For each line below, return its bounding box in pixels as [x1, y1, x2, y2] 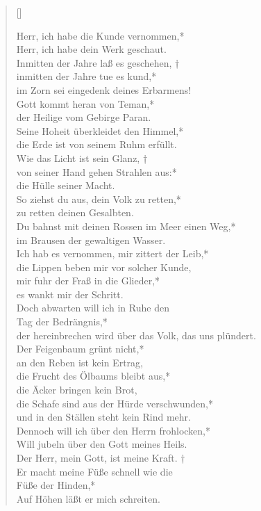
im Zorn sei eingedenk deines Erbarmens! [16, 82, 192, 97]
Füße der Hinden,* [16, 478, 96, 492]
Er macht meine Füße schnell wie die [16, 464, 173, 478]
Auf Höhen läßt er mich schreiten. [16, 491, 160, 505]
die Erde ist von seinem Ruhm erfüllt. [16, 137, 177, 152]
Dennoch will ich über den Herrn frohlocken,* [16, 423, 211, 437]
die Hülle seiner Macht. [16, 178, 115, 193]
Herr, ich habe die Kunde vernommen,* [16, 28, 185, 42]
